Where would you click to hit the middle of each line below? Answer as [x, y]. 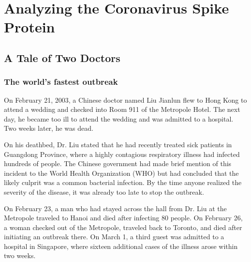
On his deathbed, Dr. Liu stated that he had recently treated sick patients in [118, 144]
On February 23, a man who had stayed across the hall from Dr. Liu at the [115, 208]
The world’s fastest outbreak [61, 82]
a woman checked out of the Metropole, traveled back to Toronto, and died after [123, 227]
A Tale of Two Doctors [62, 57]
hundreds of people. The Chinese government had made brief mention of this [118, 163]
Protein [30, 27]
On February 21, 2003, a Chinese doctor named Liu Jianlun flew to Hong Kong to [125, 100]
